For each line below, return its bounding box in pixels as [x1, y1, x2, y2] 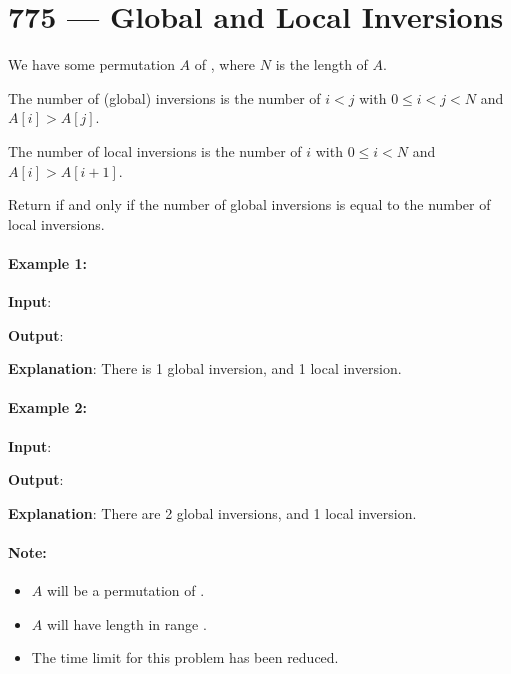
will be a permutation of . [46, 580, 205, 601]
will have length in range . [46, 613, 207, 634]
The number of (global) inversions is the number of [8, 87, 321, 108]
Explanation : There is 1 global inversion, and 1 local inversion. [8, 358, 402, 379]
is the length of [275, 54, 368, 75]
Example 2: [8, 397, 87, 418]
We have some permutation [8, 54, 175, 75]
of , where [194, 54, 256, 75]
